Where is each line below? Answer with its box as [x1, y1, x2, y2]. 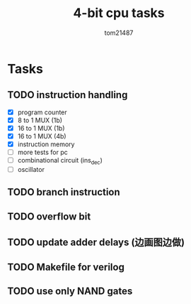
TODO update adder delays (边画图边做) [7, 237, 185, 249]
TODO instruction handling [7, 89, 128, 101]
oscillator [17, 165, 45, 173]
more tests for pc [17, 148, 69, 157]
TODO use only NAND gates [7, 285, 133, 297]
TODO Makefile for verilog [7, 261, 125, 273]
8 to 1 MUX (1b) [17, 116, 62, 124]
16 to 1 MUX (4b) [17, 131, 66, 140]
